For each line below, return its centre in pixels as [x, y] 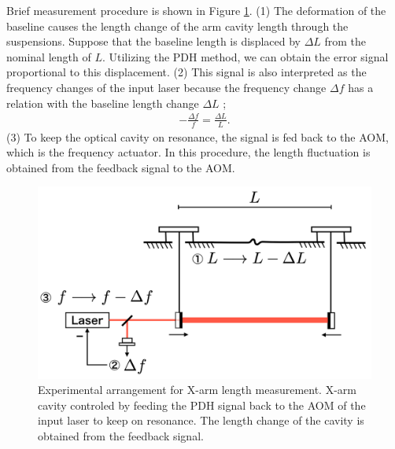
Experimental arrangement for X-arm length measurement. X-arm [197, 390]
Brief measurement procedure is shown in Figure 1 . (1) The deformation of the [196, 10]
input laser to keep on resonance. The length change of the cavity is [201, 420]
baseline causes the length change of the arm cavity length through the [177, 26]
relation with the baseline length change [103, 103]
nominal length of [49, 56]
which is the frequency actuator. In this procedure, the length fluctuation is [188, 152]
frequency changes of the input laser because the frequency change [166, 87]
